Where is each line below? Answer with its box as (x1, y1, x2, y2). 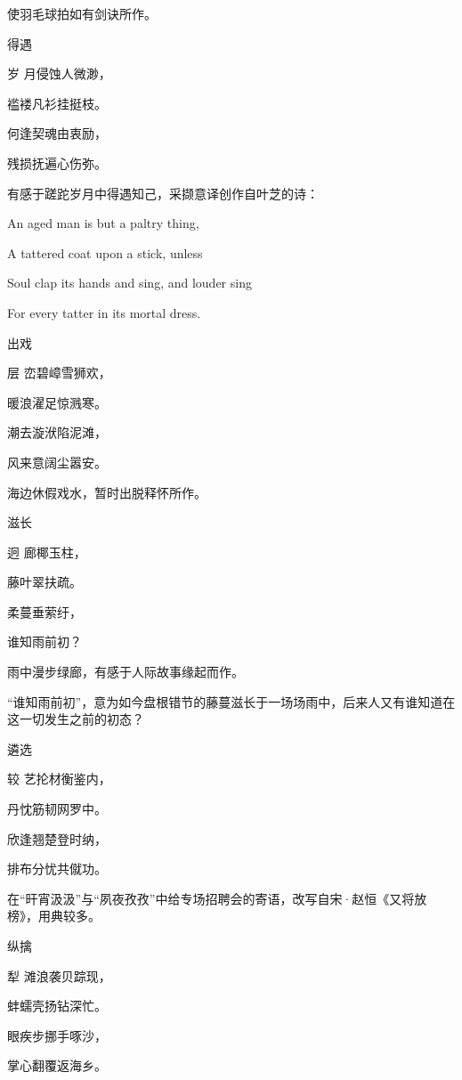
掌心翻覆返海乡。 (7, 1056, 107, 1075)
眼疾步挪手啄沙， (7, 1026, 107, 1044)
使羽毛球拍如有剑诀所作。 (7, 4, 157, 22)
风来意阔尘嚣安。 (7, 452, 107, 471)
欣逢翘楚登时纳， (7, 829, 107, 848)
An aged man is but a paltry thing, (7, 214, 199, 232)
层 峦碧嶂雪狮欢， (7, 363, 111, 382)
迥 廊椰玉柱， (7, 542, 86, 561)
